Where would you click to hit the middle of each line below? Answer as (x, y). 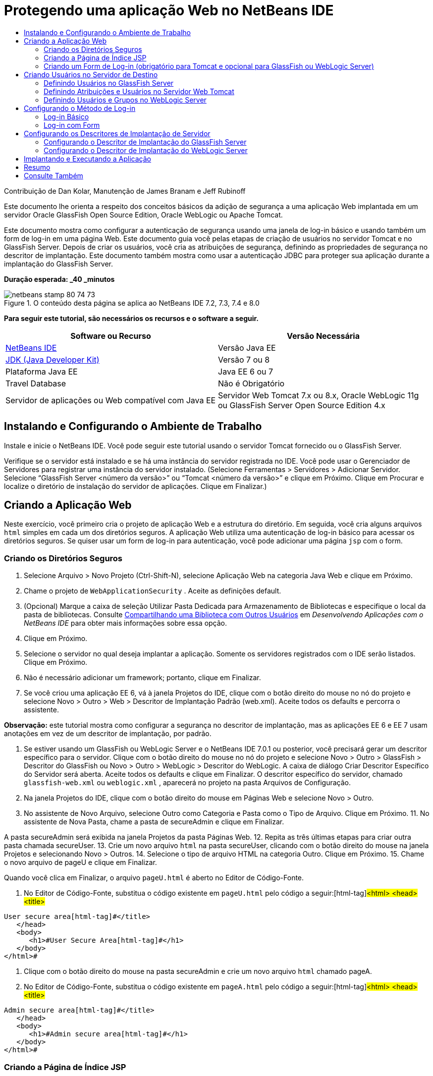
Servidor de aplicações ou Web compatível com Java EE (111, 400)
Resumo (37, 167)
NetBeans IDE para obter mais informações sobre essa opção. (126, 623)
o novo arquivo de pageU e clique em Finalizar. (81, 862)
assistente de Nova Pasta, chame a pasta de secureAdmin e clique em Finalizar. (154, 822)
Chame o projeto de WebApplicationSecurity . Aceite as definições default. (153, 591)
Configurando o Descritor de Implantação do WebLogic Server (146, 150)
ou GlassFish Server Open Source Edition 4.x (302, 405)
